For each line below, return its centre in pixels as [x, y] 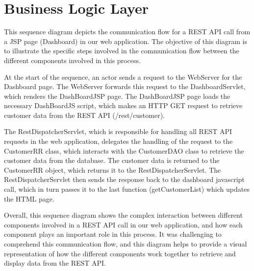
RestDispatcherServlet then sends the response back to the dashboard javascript [124, 179]
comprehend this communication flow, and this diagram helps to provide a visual [126, 244]
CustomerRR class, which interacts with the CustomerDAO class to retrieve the [124, 150]
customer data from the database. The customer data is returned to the [112, 160]
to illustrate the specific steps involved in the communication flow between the [122, 51]
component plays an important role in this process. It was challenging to [113, 234]
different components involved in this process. [72, 60]
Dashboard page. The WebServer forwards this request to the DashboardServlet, [125, 86]
